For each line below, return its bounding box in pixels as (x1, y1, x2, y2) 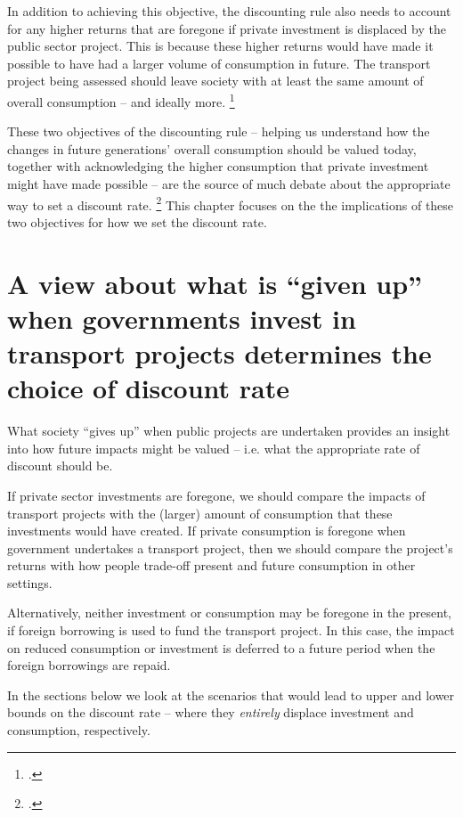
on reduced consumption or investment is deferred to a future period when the (7, 638, 435, 657)
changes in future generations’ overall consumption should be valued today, (7, 139, 417, 158)
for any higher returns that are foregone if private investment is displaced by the (7, 19, 446, 37)
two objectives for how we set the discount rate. (7, 212, 267, 231)
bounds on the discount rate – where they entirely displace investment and (7, 703, 414, 722)
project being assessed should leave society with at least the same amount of (7, 71, 424, 90)
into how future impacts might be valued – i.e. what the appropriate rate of (7, 438, 420, 457)
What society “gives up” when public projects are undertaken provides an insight (7, 421, 451, 440)
